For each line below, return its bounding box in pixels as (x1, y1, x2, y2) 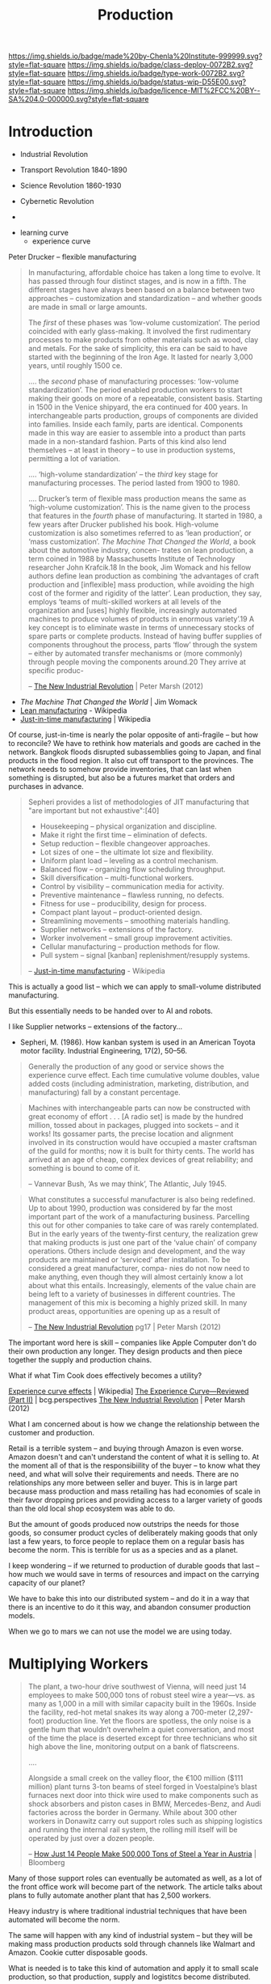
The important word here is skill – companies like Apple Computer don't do (8, 1338, 256, 1348)
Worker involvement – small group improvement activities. (40, 933, 233, 943)
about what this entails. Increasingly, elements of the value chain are (27, 1281, 256, 1291)
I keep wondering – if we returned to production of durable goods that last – (8, 1561, 260, 1571)
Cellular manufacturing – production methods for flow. (40, 942, 220, 952)
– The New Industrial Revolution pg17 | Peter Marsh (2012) (27, 1322, 222, 1332)
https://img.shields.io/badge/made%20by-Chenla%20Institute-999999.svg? (8, 51, 263, 61)
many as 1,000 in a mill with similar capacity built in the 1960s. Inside (27, 1699, 256, 1709)
